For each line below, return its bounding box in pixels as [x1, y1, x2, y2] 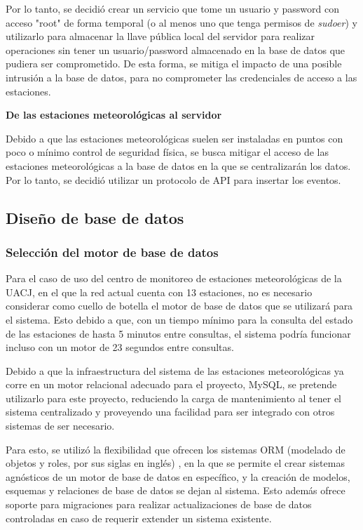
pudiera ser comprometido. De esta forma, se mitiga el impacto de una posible [6, 56, 342, 71]
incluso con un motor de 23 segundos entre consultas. [6, 340, 234, 355]
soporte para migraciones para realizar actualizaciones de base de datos [6, 497, 312, 512]
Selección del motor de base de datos [6, 243, 219, 260]
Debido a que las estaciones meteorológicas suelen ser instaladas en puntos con [6, 131, 343, 145]
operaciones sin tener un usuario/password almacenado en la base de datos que [6, 42, 345, 57]
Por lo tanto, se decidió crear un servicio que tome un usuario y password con [6, 1, 340, 15]
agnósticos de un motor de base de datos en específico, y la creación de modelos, [6, 469, 350, 484]
